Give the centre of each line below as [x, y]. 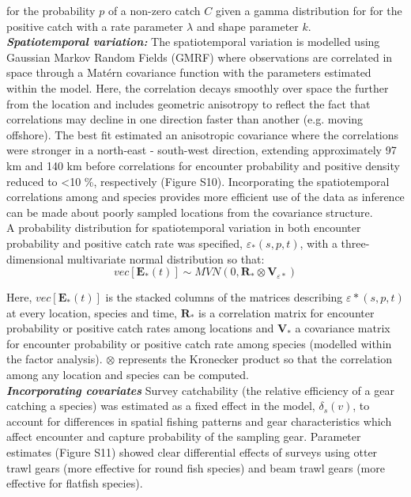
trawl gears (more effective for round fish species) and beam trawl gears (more [196, 467]
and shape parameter [247, 26]
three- [355, 243]
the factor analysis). [55, 359]
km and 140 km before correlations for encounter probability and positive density [203, 165]
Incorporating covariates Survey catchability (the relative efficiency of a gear [200, 390]
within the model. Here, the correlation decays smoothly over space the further [198, 87]
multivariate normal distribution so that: [166, 258]
